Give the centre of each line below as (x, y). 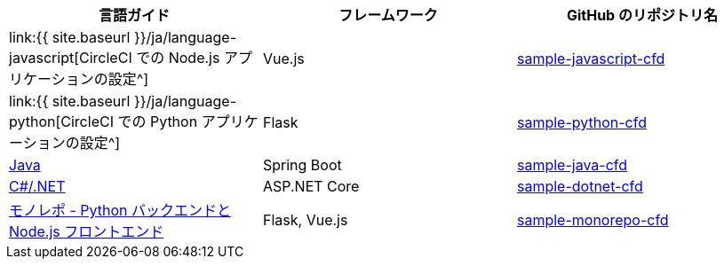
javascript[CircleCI (71, 58)
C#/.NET (37, 186)
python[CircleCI (61, 121)
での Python (158, 121)
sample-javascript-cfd (591, 59)
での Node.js (178, 58)
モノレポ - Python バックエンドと (120, 210)
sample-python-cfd (581, 122)
